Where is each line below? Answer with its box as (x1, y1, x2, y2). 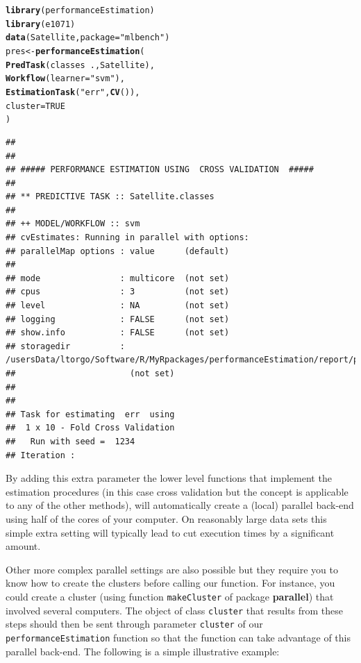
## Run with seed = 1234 (6, 436, 135, 446)
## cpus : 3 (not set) (6, 287, 230, 297)
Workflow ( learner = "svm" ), (6, 74, 125, 84)
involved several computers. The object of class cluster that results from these (6, 603, 343, 617)
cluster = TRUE (6, 101, 65, 111)
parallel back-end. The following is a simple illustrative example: (6, 644, 280, 658)
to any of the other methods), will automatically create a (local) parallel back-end (6, 498, 354, 512)
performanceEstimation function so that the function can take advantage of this (6, 630, 351, 644)
